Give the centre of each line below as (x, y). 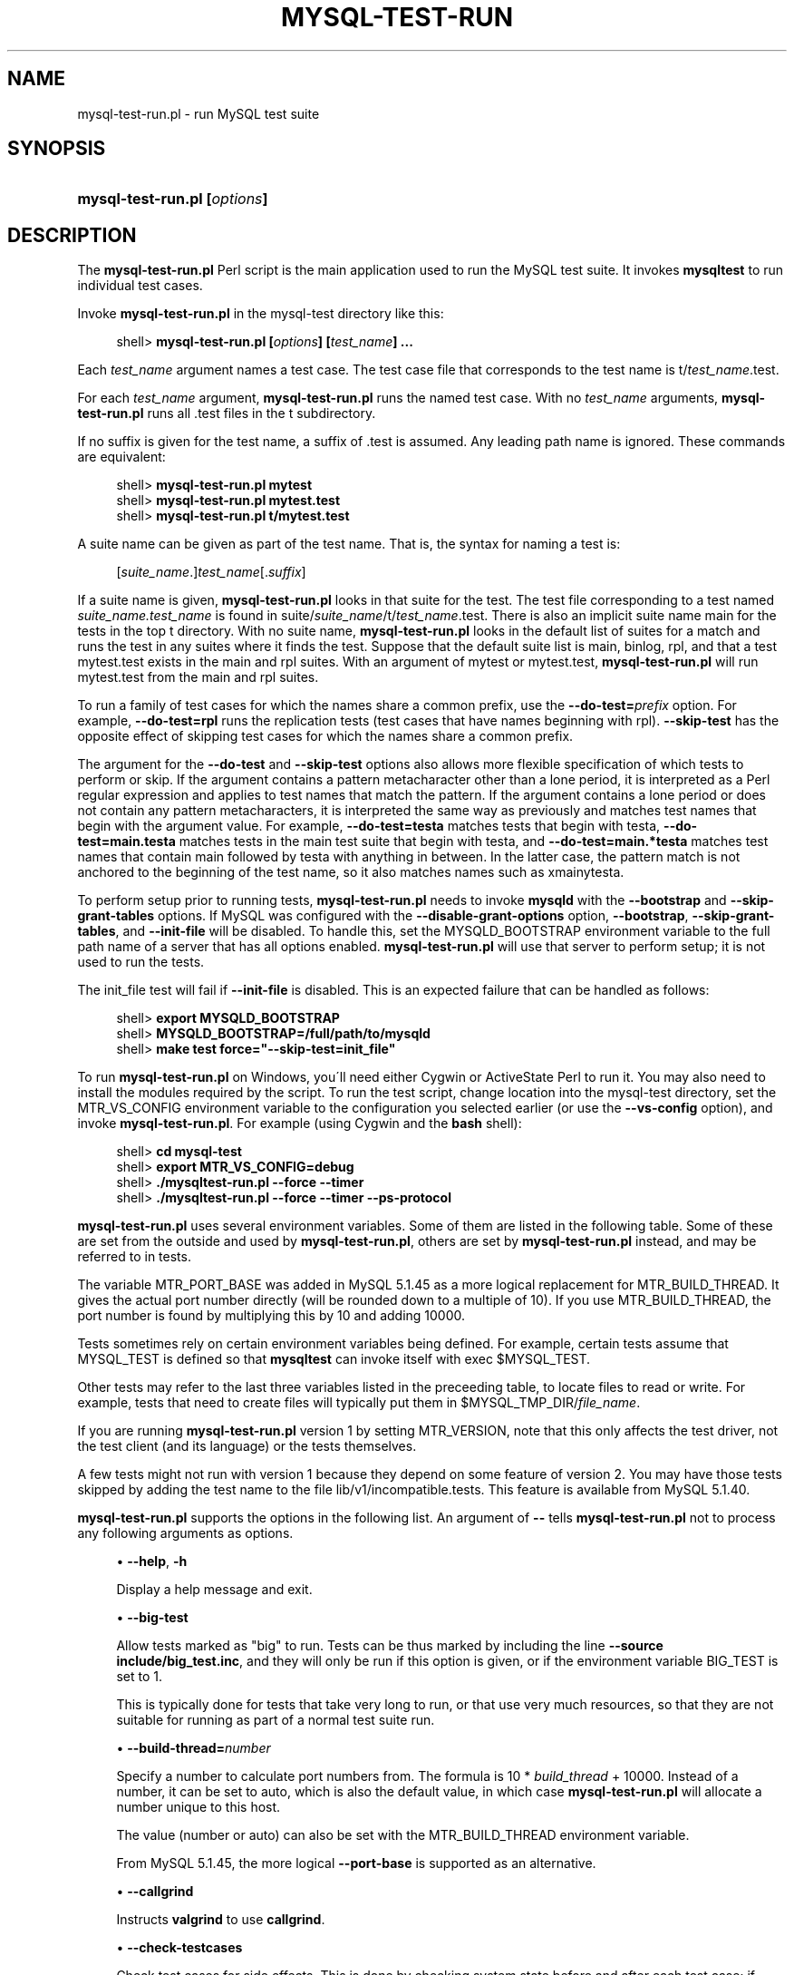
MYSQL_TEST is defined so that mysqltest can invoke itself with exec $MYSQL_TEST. (334, 1359)
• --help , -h (152, 1562)
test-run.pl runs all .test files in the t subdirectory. (227, 413)
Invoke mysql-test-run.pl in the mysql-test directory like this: (261, 314)
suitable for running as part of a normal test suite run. (276, 1720)
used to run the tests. (141, 962)
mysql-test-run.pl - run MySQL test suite (198, 113)
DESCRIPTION (72, 235)
